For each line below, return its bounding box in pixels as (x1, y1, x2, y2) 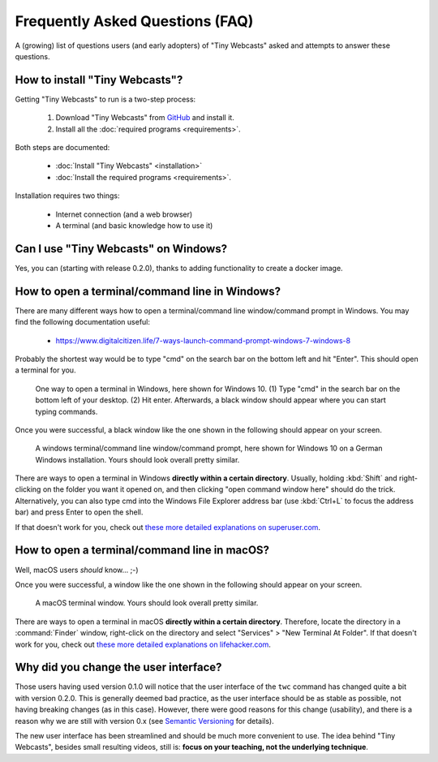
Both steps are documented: (15, 143, 110, 153)
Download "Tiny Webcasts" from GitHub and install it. (55, 113, 234, 123)
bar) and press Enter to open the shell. (15, 507, 144, 517)
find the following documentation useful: (15, 317, 150, 327)
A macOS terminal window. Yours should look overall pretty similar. (35, 598, 259, 608)
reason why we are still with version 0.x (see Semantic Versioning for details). (15, 716, 275, 725)
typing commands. (35, 407, 98, 416)
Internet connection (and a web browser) (55, 209, 193, 219)
